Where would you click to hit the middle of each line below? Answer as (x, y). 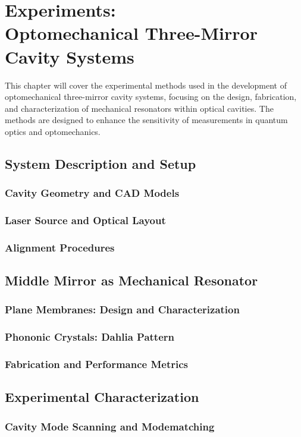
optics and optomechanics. (53, 131)
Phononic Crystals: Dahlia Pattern (90, 337)
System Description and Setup (101, 163)
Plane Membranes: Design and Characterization (122, 309)
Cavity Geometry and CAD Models (92, 193)
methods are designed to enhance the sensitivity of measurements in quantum (146, 120)
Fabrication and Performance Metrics (97, 364)
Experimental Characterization (102, 397)
